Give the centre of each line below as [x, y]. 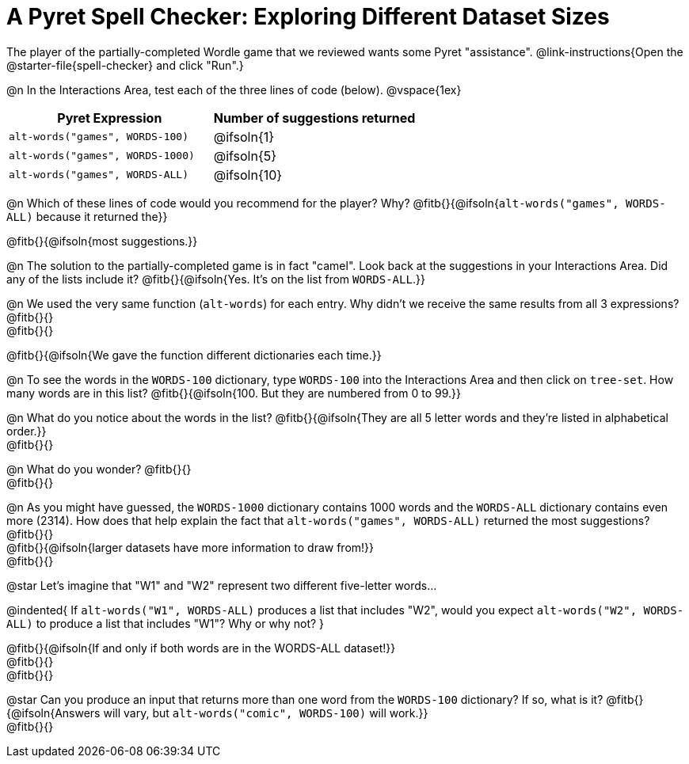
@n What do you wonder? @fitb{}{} [99, 469]
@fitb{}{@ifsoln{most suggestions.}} [102, 241]
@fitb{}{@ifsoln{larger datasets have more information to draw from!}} [190, 547]
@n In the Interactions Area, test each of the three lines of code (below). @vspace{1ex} [234, 89]
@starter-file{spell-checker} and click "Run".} [125, 65]
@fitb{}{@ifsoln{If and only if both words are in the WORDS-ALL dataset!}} [201, 648]
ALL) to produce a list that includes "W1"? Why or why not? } [166, 623]
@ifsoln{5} [245, 156]
